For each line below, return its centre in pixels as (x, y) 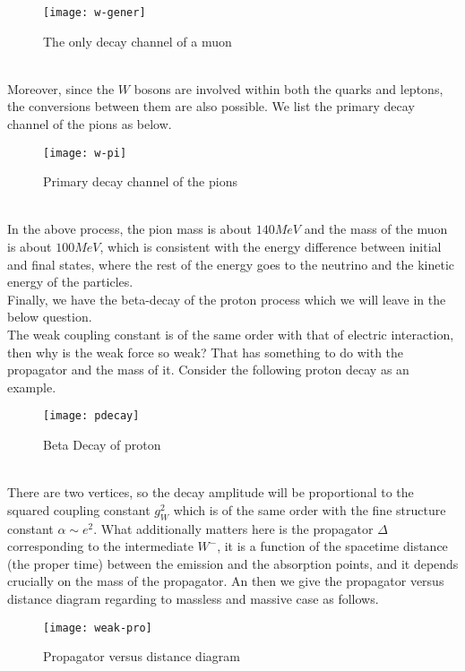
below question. (50, 317)
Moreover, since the (61, 88)
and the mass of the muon (376, 229)
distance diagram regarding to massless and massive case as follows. (193, 599)
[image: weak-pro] (98, 628)
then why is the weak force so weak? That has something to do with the (206, 352)
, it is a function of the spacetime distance (332, 546)
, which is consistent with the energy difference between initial (271, 247)
